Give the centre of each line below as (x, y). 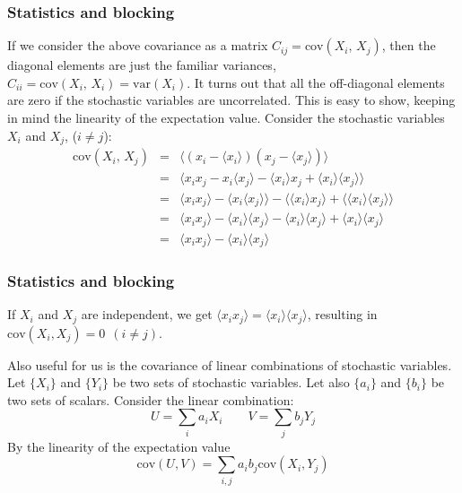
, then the (409, 45)
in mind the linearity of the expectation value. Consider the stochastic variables (226, 117)
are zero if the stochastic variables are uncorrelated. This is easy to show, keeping (231, 100)
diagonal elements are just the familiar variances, (142, 65)
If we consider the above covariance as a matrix (138, 45)
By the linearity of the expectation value (119, 446)
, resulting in (342, 314)
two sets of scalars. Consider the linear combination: (151, 399)
